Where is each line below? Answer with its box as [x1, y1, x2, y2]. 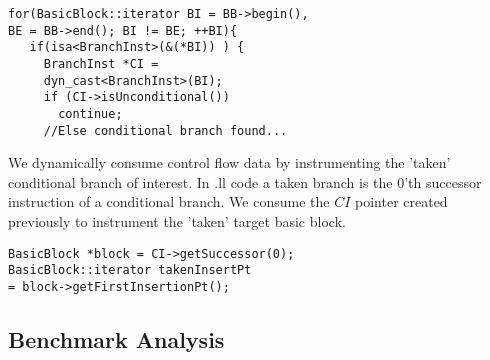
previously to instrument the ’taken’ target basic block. [8, 211, 346, 232]
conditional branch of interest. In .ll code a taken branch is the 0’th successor [8, 171, 482, 192]
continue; [58, 106, 123, 121]
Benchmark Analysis [8, 323, 225, 354]
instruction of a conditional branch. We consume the [8, 191, 330, 212]
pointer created [355, 191, 448, 212]
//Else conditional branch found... [43, 123, 288, 138]
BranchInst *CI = [43, 56, 159, 71]
